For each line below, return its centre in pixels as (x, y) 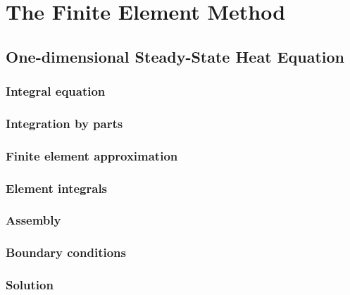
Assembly (33, 220)
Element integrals (57, 188)
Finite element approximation (92, 155)
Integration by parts (64, 123)
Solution (30, 285)
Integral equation (56, 91)
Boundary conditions (66, 252)
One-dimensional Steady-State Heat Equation (175, 56)
